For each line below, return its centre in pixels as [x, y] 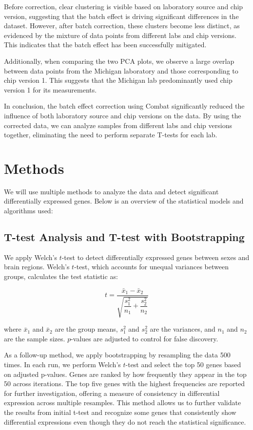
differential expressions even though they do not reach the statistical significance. [125, 421]
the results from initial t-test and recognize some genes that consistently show [120, 412]
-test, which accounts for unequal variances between [151, 267]
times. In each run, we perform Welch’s [62, 365]
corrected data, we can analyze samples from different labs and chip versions [118, 125]
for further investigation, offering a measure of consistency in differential [112, 393]
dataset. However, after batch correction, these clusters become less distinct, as [122, 26]
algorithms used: [29, 211]
